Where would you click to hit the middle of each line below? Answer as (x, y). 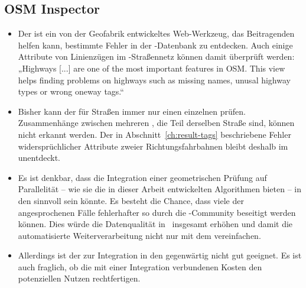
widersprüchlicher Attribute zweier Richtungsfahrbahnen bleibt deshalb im (153, 146)
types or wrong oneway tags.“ (71, 91)
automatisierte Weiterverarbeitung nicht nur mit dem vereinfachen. (139, 235)
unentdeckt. (39, 158)
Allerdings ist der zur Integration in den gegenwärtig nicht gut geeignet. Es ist (160, 255)
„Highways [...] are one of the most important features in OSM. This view (152, 68)
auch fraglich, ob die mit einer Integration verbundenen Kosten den (140, 266)
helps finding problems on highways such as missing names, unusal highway (154, 80)
